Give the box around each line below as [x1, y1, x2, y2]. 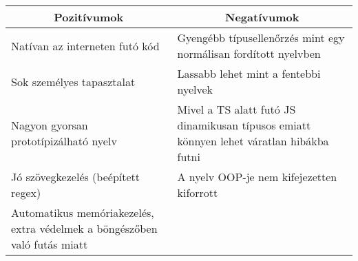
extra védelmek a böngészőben [11, 220, 158, 236]
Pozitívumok [54, 9, 124, 25]
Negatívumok [225, 9, 299, 25]
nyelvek [177, 81, 213, 97]
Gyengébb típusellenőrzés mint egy [177, 30, 345, 45]
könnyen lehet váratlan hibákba [177, 133, 329, 149]
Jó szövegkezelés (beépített [11, 169, 140, 185]
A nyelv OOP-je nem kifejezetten [177, 169, 337, 185]
